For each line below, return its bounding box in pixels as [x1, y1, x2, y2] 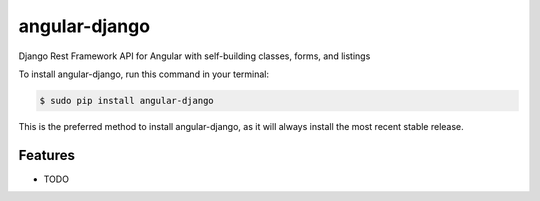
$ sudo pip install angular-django [39, 95, 214, 106]
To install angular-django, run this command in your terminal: [18, 68, 270, 80]
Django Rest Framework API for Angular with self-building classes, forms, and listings [18, 50, 371, 62]
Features [18, 146, 75, 164]
